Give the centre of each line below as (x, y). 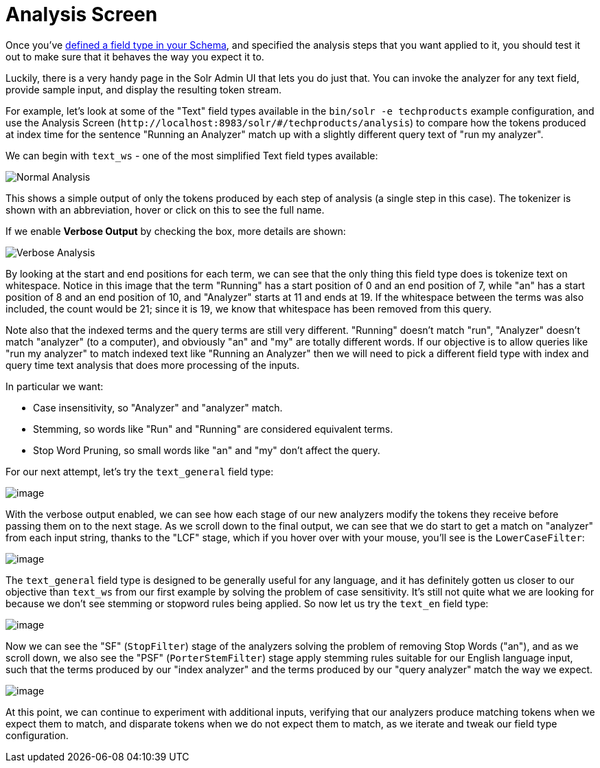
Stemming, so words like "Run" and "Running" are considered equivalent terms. (213, 429)
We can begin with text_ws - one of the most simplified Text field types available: (192, 155)
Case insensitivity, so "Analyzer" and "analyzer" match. (158, 407)
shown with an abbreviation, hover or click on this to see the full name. (165, 210)
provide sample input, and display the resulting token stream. (143, 89)
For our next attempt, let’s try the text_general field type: (140, 471)
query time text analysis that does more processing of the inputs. (153, 365)
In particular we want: (55, 386)
